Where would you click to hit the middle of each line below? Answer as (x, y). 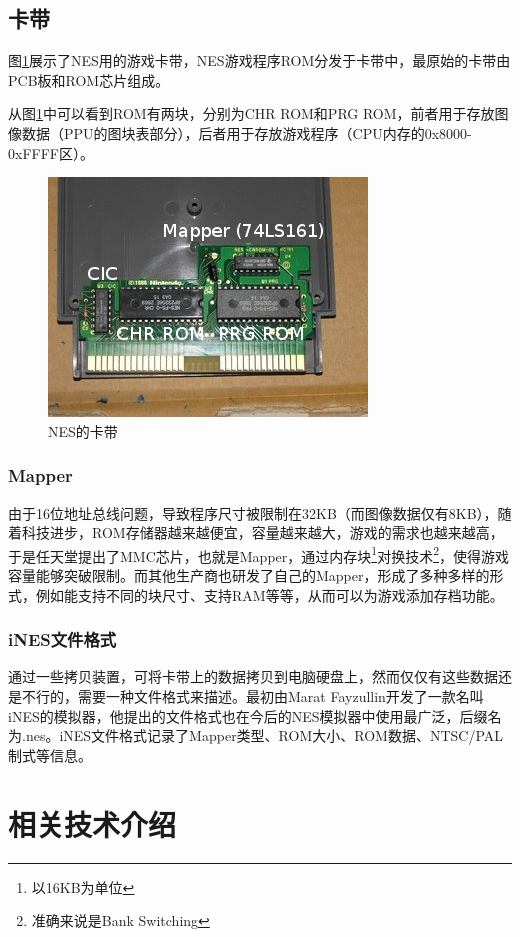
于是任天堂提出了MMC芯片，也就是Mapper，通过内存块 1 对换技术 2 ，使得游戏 (258, 554)
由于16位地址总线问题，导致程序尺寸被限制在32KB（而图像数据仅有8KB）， (253, 512)
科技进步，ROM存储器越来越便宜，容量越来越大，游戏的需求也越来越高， (262, 532)
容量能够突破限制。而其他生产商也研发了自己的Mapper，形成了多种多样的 (249, 575)
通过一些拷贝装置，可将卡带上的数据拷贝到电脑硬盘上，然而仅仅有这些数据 (253, 676)
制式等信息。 (50, 754)
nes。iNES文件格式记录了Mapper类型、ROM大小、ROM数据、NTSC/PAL (264, 735)
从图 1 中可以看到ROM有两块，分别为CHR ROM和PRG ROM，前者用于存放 (251, 113)
